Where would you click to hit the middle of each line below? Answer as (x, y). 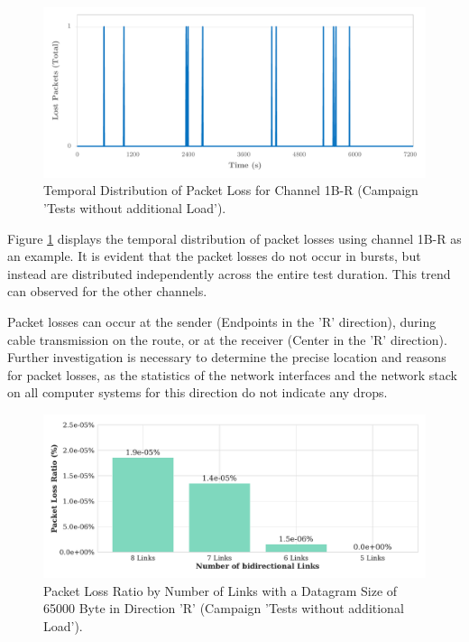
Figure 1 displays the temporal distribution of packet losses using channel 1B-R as (234, 238)
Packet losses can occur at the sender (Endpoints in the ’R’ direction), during (222, 321)
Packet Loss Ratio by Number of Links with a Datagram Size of (221, 590)
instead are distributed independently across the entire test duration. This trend (229, 273)
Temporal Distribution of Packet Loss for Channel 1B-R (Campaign (231, 190)
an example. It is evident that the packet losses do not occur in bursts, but (214, 256)
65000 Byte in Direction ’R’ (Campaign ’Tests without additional (224, 608)
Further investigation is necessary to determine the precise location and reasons (227, 357)
